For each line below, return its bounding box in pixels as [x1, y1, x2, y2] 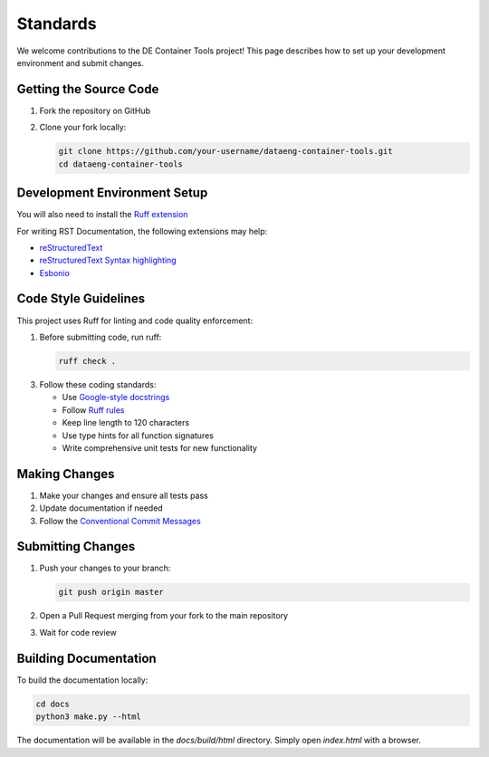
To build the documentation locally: [16, 675, 149, 685]
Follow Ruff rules [62, 404, 125, 416]
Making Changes [16, 466, 115, 482]
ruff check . [58, 356, 117, 366]
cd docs [35, 698, 70, 709]
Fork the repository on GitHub [39, 105, 151, 116]
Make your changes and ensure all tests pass [39, 490, 208, 501]
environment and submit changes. [16, 57, 145, 68]
